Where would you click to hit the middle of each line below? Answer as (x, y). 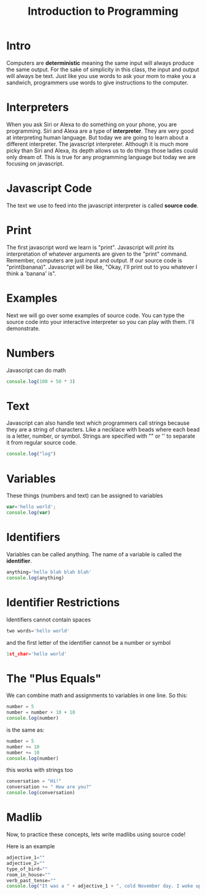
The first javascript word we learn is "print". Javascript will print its (90, 247)
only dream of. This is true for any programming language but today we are (101, 157)
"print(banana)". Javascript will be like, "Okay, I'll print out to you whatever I (102, 267)
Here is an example (31, 846)
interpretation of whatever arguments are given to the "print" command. (97, 254)
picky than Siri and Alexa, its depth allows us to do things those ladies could (102, 150)
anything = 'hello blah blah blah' (49, 572)
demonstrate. (23, 328)
